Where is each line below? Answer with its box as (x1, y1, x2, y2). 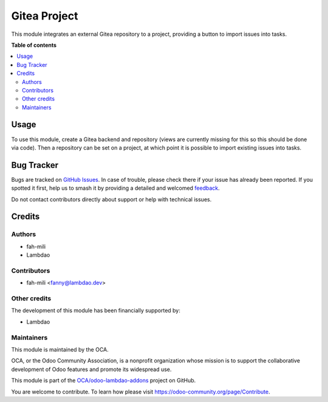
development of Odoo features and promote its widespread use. (11, 366, 172, 373)
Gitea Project (11, 9, 78, 23)
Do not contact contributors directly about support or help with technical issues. (11, 195, 212, 203)
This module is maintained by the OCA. (11, 346, 109, 353)
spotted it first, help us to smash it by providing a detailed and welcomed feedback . (11, 184, 220, 192)
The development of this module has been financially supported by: (11, 307, 180, 314)
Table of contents (11, 41, 57, 49)
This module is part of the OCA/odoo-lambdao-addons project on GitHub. (11, 377, 196, 384)
